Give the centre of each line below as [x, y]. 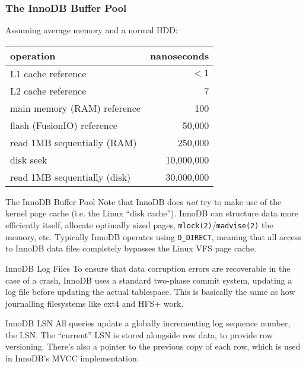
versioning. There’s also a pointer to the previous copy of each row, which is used [153, 346]
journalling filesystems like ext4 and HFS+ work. [95, 303]
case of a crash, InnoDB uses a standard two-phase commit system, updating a [149, 280]
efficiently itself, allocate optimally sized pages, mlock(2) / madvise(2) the [139, 225]
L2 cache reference [48, 90]
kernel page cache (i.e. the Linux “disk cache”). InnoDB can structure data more [152, 213]
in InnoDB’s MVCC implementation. [72, 358]
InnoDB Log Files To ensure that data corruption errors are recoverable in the [148, 268]
